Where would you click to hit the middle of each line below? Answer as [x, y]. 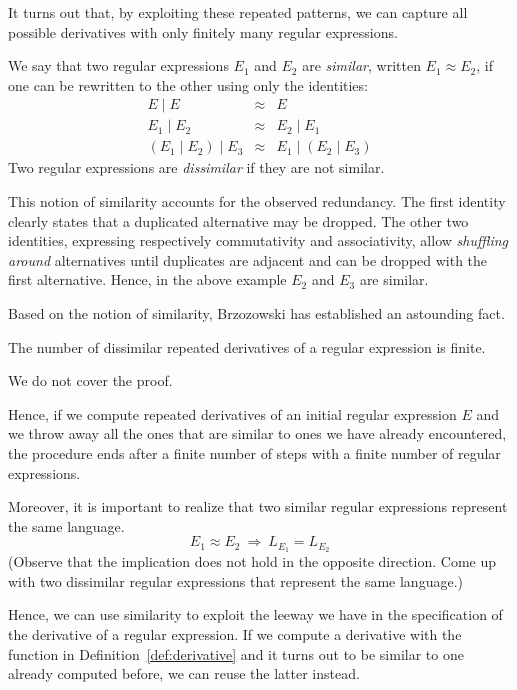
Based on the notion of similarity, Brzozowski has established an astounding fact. [256, 313]
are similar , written [361, 65]
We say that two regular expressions [118, 65]
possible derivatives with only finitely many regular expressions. [203, 31]
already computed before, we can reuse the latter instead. [184, 673]
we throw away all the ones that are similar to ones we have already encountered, [257, 433]
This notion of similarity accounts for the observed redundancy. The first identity [257, 201]
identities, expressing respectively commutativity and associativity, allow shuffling [258, 240]
